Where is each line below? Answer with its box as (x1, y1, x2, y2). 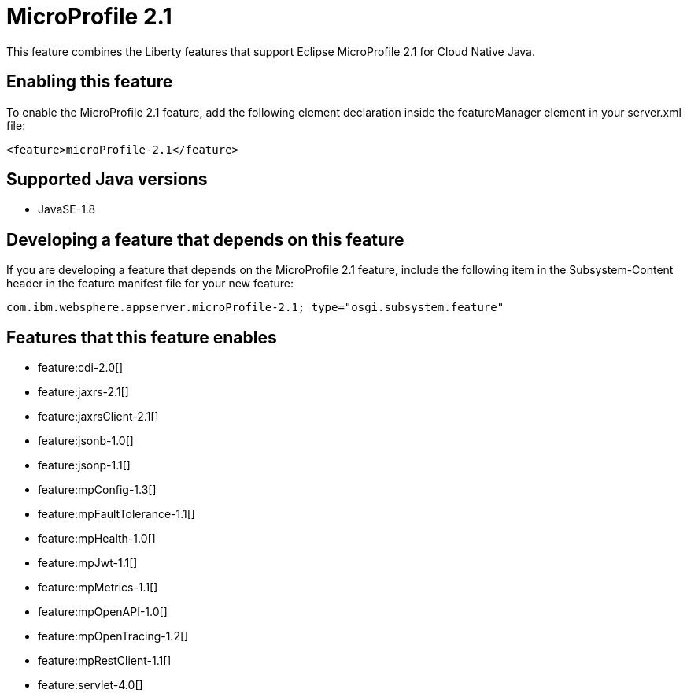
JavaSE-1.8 (38, 202, 96, 217)
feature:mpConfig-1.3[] (38, 483, 157, 497)
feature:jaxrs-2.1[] (38, 385, 129, 399)
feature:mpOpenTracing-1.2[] (38, 629, 189, 643)
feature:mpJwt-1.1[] (38, 556, 138, 570)
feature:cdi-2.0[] (38, 361, 124, 375)
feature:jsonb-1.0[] (38, 434, 134, 448)
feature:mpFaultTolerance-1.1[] (38, 507, 195, 521)
